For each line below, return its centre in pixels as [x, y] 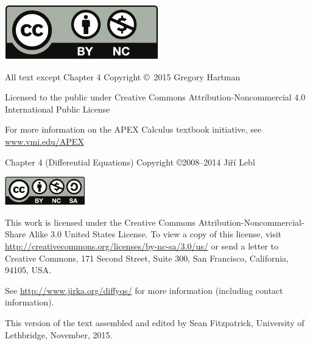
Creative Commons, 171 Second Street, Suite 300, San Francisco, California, [147, 258]
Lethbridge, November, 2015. [59, 334]
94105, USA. [28, 270]
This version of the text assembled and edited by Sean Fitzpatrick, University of [155, 323]
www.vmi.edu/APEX [44, 141]
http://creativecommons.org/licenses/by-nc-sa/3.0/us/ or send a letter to [142, 246]
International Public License [58, 109]
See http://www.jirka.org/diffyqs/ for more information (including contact [144, 290]
